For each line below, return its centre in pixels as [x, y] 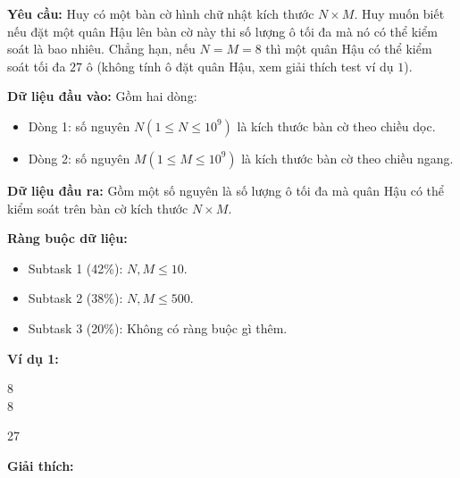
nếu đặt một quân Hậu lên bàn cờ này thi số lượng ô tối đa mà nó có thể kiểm [222, 31]
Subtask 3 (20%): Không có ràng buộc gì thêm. [158, 327]
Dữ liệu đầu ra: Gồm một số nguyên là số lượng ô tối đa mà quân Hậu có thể [226, 190]
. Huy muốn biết [399, 13]
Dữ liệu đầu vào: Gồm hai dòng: [102, 96]
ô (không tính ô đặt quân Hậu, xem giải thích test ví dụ [240, 66]
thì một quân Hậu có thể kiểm [349, 49]
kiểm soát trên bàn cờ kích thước [98, 208]
